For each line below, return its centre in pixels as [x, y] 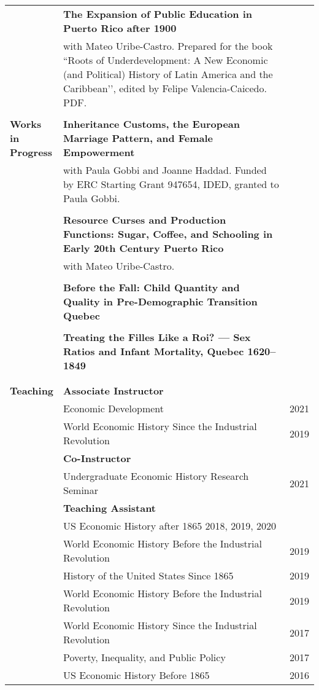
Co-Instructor [97, 458]
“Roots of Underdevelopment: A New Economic [166, 60]
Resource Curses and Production [145, 220]
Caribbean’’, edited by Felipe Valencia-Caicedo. [165, 88]
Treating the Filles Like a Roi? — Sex [157, 337]
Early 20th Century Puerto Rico [144, 248]
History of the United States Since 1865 [148, 575]
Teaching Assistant [110, 508]
